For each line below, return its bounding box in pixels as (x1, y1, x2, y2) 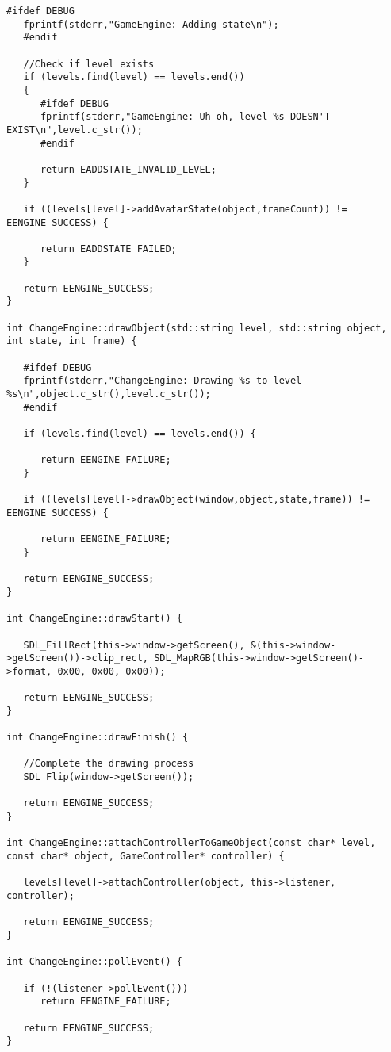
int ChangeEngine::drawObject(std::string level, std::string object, (6, 322, 387, 334)
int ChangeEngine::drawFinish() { (6, 732, 189, 744)
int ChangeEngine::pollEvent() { (6, 956, 182, 968)
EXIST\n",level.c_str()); (6, 124, 143, 136)
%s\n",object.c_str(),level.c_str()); (6, 388, 211, 400)
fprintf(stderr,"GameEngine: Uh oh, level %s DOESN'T (40, 111, 331, 123)
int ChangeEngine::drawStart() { (6, 613, 182, 625)
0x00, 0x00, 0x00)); (57, 665, 166, 677)
